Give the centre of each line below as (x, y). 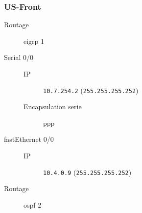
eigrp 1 (34, 41)
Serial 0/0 (19, 57)
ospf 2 (33, 204)
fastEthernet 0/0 (29, 139)
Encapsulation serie (53, 106)
